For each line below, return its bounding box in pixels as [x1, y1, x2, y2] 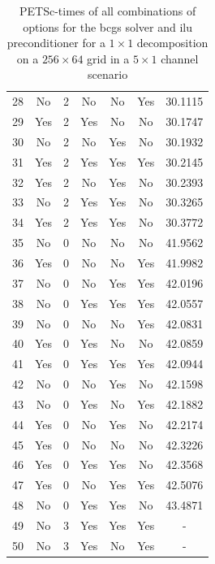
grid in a [87, 50, 130, 67]
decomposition [136, 34, 209, 51]
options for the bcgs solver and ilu [23, 18, 192, 35]
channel [161, 50, 199, 67]
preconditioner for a [6, 34, 105, 51]
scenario [88, 66, 128, 83]
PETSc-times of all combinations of [19, 2, 196, 19]
